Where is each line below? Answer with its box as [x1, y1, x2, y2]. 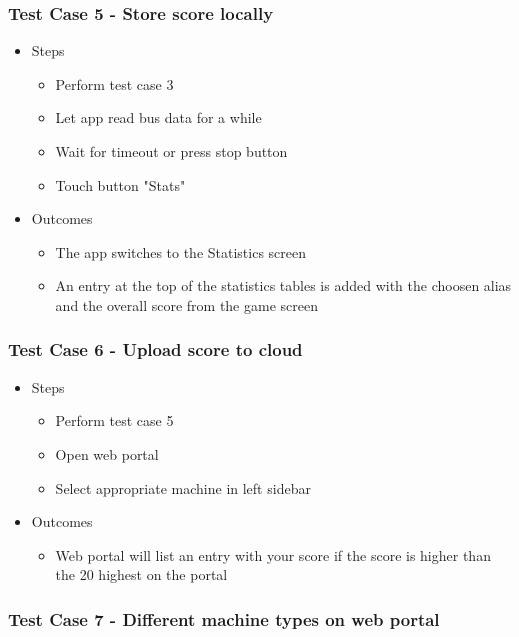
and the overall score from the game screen [55, 294, 318, 315]
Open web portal [55, 443, 159, 464]
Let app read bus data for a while [55, 107, 262, 128]
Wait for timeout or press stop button [55, 141, 288, 161]
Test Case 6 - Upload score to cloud [8, 337, 303, 362]
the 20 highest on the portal [55, 564, 228, 585]
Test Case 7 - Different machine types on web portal [8, 606, 440, 631]
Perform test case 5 [55, 410, 174, 431]
